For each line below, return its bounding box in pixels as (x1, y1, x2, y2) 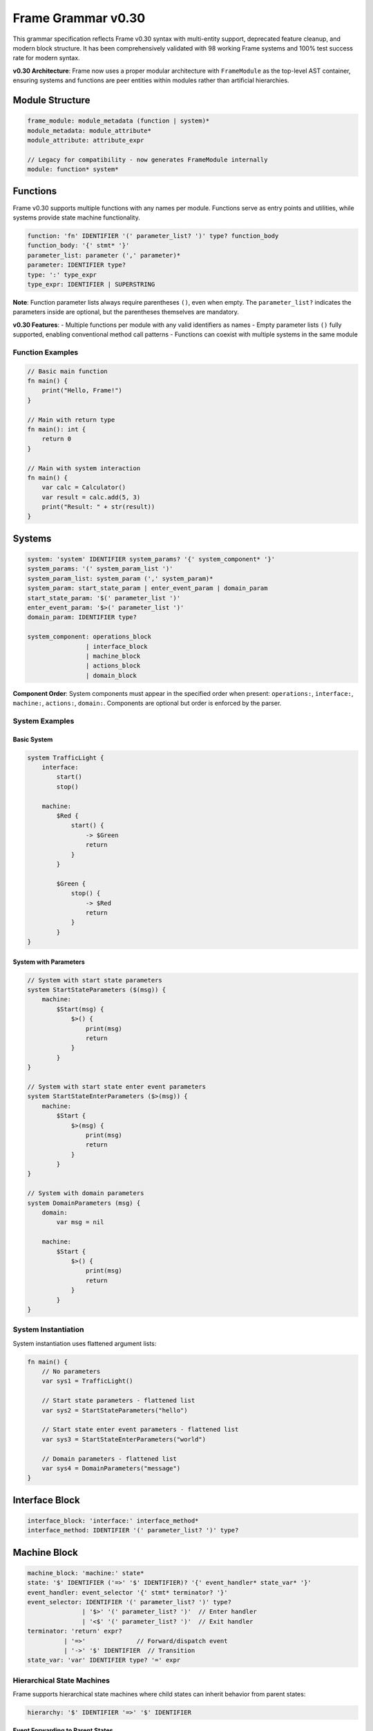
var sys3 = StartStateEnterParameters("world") (41, 1435, 207, 1443)
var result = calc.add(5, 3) (41, 493, 141, 501)
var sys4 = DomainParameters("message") (41, 1464, 181, 1472)
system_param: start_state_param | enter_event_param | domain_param (27, 584, 268, 592)
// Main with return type (27, 415, 115, 424)
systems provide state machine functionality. (12, 213, 141, 222)
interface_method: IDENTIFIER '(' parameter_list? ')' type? (27, 1527, 239, 1534)
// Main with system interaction (27, 464, 141, 472)
